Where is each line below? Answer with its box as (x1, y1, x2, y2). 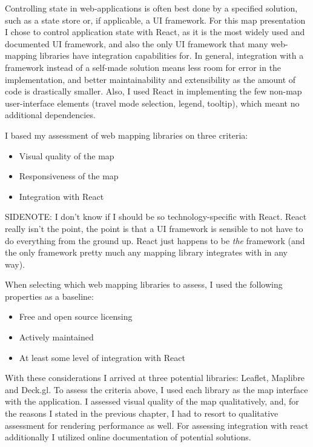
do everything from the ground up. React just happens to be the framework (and (5, 234, 305, 247)
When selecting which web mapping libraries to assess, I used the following (5, 278, 283, 291)
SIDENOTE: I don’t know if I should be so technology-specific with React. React (5, 210, 307, 223)
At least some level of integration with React (19, 351, 185, 363)
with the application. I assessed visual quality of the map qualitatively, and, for (5, 395, 299, 408)
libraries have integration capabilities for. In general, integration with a (39, 49, 304, 62)
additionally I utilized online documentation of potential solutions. (5, 431, 251, 443)
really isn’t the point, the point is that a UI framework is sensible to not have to (5, 222, 303, 234)
